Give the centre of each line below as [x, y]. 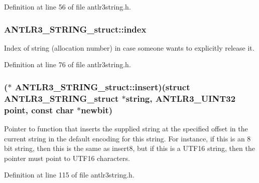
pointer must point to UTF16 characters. [67, 158]
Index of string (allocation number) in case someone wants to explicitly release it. [129, 47]
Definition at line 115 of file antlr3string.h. [69, 175]
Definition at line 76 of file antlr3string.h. [68, 64]
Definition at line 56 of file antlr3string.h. [68, 7]
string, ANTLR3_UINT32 [181, 98]
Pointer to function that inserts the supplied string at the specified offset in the [126, 129]
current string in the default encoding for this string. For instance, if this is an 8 [127, 138]
